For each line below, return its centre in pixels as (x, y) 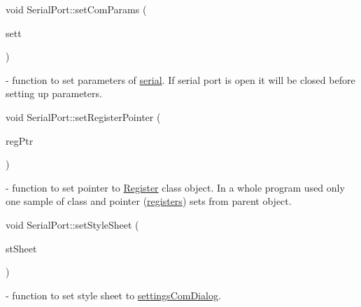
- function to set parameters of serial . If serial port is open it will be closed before (180, 79)
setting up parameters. (54, 93)
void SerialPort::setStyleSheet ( (72, 224)
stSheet (21, 248)
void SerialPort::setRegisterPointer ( (83, 116)
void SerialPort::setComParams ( (76, 9)
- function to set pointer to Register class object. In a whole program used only (175, 187)
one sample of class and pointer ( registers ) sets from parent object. (149, 201)
